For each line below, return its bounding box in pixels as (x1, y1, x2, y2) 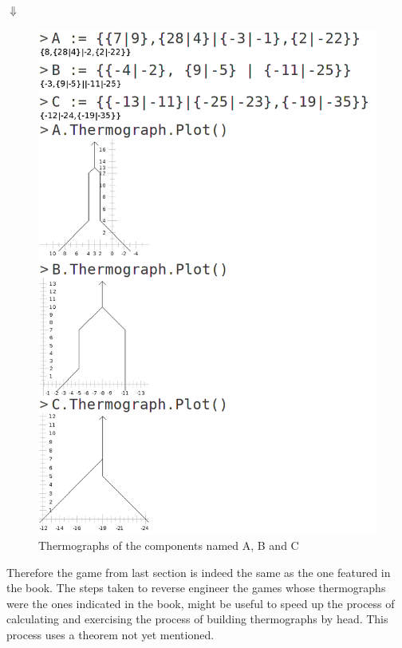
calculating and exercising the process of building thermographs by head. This (6, 610, 388, 627)
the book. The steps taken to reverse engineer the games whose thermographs (6, 579, 386, 596)
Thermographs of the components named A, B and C (38, 537, 299, 554)
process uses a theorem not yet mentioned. (6, 626, 215, 643)
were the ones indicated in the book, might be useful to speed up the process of (6, 595, 395, 611)
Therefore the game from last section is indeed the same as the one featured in (6, 563, 391, 580)
